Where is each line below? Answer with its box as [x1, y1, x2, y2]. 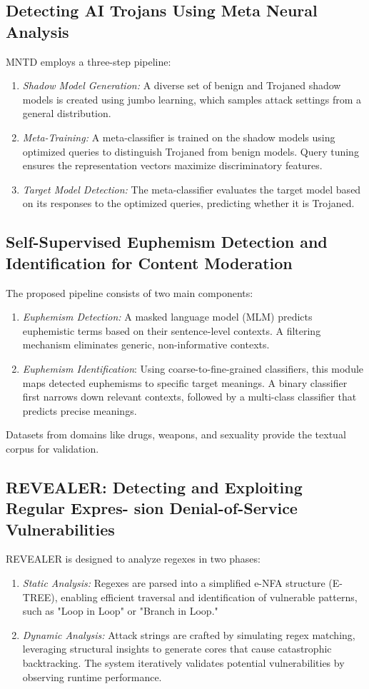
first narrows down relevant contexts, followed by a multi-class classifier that [22, 389, 357, 404]
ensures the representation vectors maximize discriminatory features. [22, 158, 323, 173]
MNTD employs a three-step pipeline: [6, 54, 171, 69]
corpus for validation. [6, 441, 99, 456]
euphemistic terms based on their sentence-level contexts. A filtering [22, 323, 321, 338]
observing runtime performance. [22, 669, 162, 684]
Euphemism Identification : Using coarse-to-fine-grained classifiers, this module [22, 361, 364, 376]
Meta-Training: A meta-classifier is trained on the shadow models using [22, 129, 335, 144]
